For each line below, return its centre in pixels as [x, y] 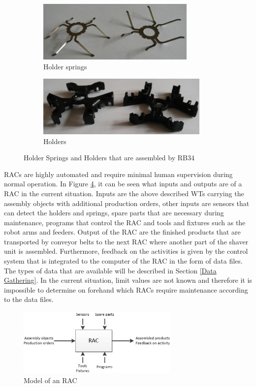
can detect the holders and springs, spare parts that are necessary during [114, 213]
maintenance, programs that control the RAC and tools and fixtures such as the [125, 222]
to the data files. [29, 299]
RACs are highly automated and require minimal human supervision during [118, 174]
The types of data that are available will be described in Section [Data [110, 270]
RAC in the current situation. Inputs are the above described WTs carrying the [124, 193]
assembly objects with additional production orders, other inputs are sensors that [127, 203]
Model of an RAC [50, 380]
